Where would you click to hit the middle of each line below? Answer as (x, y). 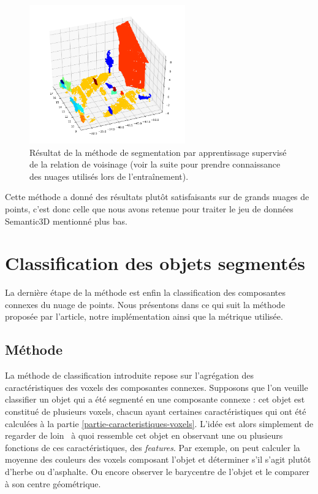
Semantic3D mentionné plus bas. (66, 221)
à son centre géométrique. (53, 483)
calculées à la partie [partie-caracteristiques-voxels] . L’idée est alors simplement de (159, 423)
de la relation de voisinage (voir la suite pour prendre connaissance (155, 164)
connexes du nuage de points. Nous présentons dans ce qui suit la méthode (145, 304)
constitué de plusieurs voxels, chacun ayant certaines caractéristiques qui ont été (156, 411)
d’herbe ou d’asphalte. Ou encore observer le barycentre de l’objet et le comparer (157, 471)
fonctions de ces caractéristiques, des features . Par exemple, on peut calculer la (153, 447)
